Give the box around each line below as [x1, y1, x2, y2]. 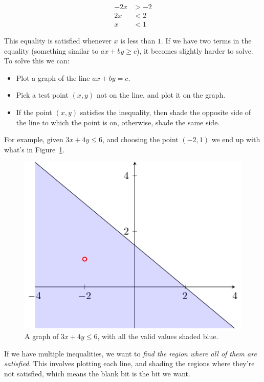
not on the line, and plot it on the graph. [96, 89, 226, 100]
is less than [120, 35, 156, 46]
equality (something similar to [4, 45, 99, 56]
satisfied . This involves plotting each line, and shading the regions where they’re [4, 358, 255, 369]
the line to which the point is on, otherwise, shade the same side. [16, 117, 220, 127]
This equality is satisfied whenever [4, 35, 112, 46]
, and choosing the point [102, 134, 179, 145]
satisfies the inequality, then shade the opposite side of [80, 107, 251, 118]
